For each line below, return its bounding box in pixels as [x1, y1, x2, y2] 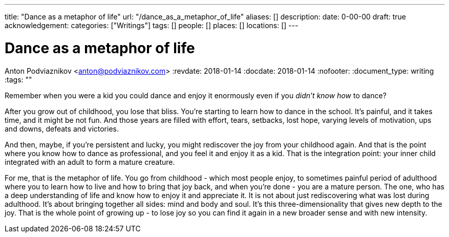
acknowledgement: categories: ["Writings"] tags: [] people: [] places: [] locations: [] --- [5, 21, 298, 30]
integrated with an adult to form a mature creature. [5, 157, 175, 166]
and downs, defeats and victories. [5, 124, 119, 133]
